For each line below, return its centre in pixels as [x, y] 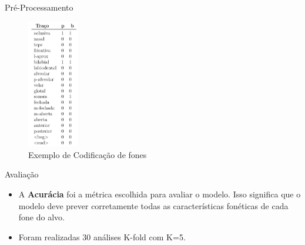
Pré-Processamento [39, 7]
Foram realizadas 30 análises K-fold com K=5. [102, 236]
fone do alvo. [41, 217]
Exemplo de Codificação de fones [88, 154]
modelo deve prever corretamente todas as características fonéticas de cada [153, 205]
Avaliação [22, 174]
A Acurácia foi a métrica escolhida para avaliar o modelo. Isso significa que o [160, 194]
